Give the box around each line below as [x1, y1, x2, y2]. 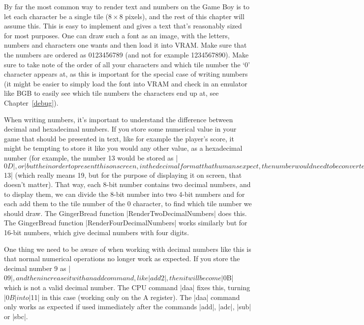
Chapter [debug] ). [4, 97, 59, 108]
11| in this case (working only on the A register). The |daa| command [30, 292, 240, 302]
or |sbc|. [4, 311, 28, 321]
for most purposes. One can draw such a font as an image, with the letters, [4, 30, 230, 40]
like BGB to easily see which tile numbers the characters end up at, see [4, 88, 219, 98]
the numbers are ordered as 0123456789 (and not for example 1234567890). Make [4, 49, 249, 59]
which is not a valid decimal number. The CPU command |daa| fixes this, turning [4, 282, 250, 293]
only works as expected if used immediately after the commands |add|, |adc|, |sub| [4, 301, 251, 312]
